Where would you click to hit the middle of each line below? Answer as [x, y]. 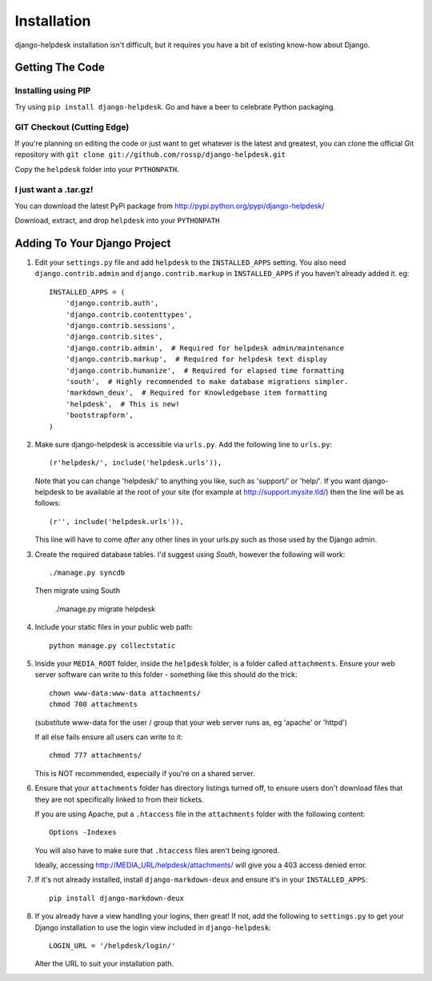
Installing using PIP [53, 90]
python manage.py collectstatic [112, 645]
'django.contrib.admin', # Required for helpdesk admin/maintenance [205, 348]
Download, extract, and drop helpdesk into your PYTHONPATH [117, 221]
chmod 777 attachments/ [96, 755]
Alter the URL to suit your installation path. [104, 963]
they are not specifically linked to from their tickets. [119, 799]
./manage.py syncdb [87, 573]
